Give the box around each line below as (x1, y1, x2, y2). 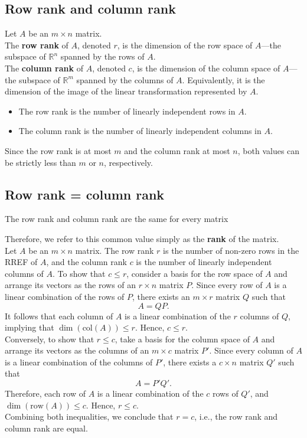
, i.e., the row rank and (194, 410, 278, 423)
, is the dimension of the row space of (117, 38, 253, 51)
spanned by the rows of (60, 50, 145, 63)
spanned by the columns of (76, 73, 174, 86)
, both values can (237, 144, 300, 156)
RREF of (5, 256, 38, 268)
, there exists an (132, 290, 190, 302)
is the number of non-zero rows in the (163, 244, 299, 256)
